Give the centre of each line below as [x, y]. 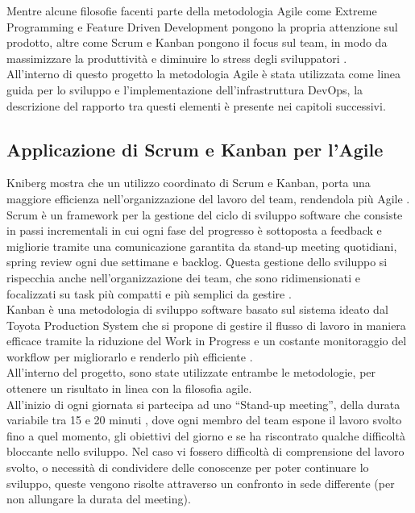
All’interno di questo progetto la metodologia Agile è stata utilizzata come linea [204, 74]
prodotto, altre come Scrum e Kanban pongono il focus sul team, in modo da [197, 42]
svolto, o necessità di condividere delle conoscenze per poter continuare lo [188, 467]
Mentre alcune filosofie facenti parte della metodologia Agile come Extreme [192, 10]
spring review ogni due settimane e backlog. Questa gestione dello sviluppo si [197, 262]
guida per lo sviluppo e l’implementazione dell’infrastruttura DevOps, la [185, 89]
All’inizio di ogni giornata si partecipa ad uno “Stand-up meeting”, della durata [203, 404]
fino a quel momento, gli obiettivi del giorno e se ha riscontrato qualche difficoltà [206, 435]
